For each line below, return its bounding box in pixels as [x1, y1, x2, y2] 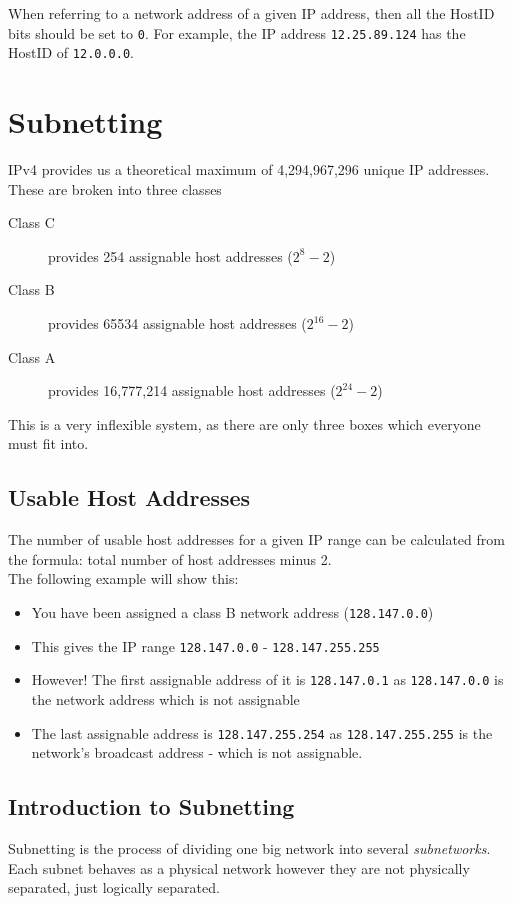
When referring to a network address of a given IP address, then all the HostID [8, 3, 495, 23]
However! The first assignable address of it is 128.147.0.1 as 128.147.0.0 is [31, 669, 504, 690]
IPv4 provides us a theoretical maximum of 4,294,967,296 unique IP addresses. [8, 159, 490, 180]
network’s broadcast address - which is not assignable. [31, 742, 363, 763]
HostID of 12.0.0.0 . [8, 42, 135, 63]
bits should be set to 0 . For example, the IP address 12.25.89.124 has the [8, 22, 466, 43]
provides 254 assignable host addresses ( [48, 245, 293, 266]
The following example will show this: [8, 568, 239, 589]
